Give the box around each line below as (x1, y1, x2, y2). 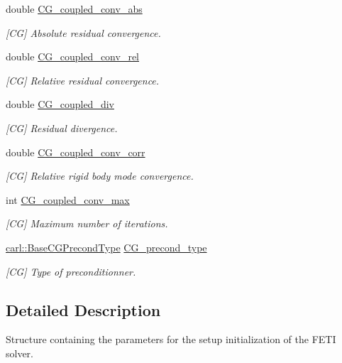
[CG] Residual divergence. (6, 120, 118, 135)
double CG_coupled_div (6, 97, 114, 112)
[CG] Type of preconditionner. (6, 264, 136, 278)
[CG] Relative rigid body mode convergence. (6, 168, 194, 183)
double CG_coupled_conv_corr (6, 144, 145, 159)
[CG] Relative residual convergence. (6, 72, 160, 87)
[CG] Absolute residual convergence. (6, 25, 161, 40)
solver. (6, 345, 34, 360)
